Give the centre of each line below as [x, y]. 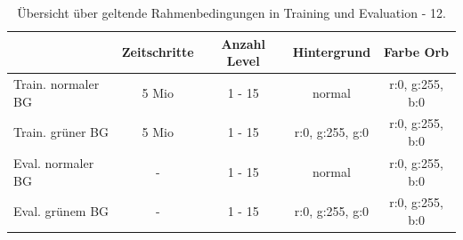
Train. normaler [57, 84]
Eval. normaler [54, 162]
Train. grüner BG [61, 132]
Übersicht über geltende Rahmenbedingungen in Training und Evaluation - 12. [231, 12]
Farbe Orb [417, 52]
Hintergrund [332, 52]
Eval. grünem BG [61, 211]
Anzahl [243, 43]
